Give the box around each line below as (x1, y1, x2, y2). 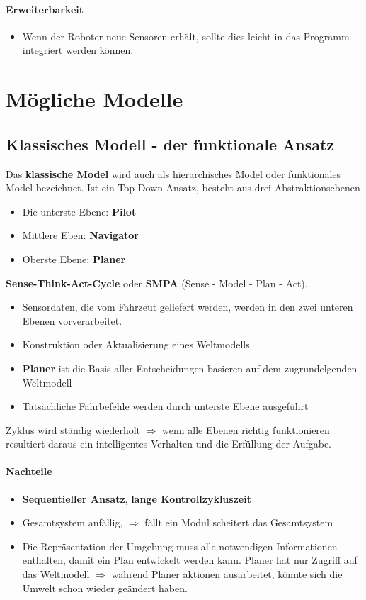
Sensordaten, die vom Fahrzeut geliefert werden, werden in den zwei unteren (22, 299, 353, 314)
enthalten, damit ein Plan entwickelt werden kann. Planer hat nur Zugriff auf (22, 552, 358, 567)
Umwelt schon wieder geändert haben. (22, 580, 188, 595)
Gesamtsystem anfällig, (22, 515, 123, 530)
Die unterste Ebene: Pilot (22, 204, 137, 218)
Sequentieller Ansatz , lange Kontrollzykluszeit (22, 491, 251, 506)
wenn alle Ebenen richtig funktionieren (162, 422, 330, 437)
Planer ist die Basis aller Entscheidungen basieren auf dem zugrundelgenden (22, 360, 358, 375)
